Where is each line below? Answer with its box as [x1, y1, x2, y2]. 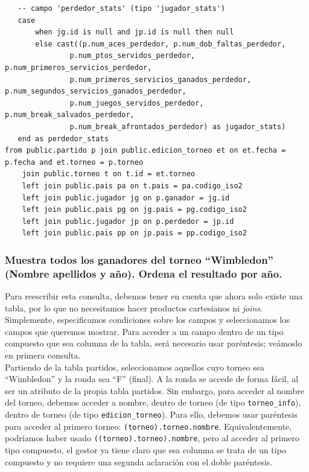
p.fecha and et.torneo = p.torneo [5, 158, 144, 167]
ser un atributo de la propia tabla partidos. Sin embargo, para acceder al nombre [5, 384, 304, 397]
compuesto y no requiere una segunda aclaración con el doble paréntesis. [5, 455, 273, 468]
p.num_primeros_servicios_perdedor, [5, 63, 152, 72]
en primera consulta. [5, 348, 81, 361]
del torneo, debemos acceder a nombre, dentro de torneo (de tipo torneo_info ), [5, 396, 301, 409]
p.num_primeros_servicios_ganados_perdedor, [69, 75, 252, 84]
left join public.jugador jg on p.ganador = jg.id [22, 193, 230, 202]
